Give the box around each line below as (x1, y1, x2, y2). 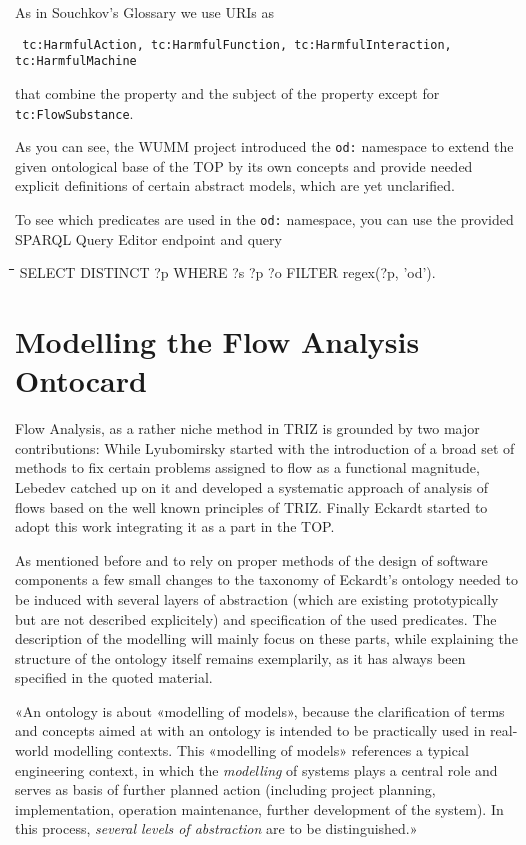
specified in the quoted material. (15, 667, 213, 688)
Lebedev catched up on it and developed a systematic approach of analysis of (15, 476, 489, 497)
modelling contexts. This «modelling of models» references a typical (53, 740, 469, 761)
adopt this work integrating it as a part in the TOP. (15, 516, 335, 537)
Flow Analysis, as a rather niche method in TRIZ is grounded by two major (15, 418, 480, 439)
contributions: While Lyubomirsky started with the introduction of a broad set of (15, 437, 515, 458)
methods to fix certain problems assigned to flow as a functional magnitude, (15, 457, 480, 478)
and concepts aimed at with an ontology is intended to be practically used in (15, 720, 486, 741)
